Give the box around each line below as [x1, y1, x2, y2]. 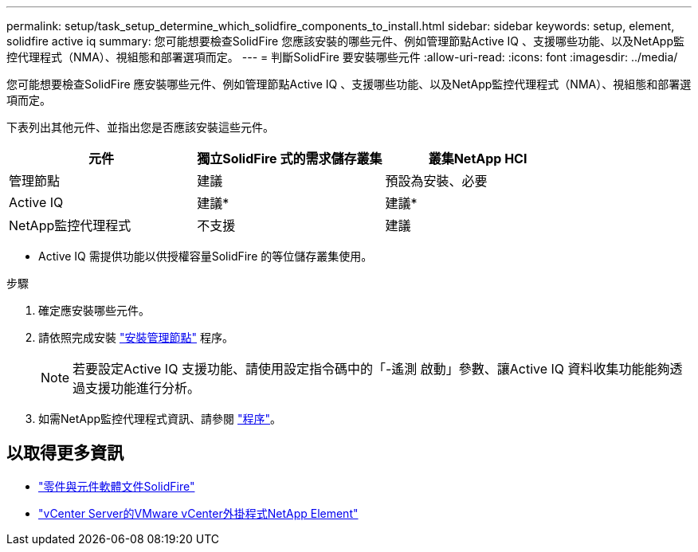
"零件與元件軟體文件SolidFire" [38, 479, 195, 493]
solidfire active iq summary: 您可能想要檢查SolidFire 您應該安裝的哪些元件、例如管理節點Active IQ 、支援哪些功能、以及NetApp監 [6, 34, 684, 48]
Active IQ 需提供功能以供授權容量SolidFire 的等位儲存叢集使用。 [38, 249, 373, 263]
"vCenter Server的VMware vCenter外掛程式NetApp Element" [38, 506, 359, 520]
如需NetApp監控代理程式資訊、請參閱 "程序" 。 [38, 412, 282, 425]
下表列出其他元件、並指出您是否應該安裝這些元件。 [6, 120, 274, 134]
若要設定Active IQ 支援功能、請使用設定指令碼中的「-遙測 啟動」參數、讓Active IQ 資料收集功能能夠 [73, 361, 670, 377]
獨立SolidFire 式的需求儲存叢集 [197, 151, 382, 166]
